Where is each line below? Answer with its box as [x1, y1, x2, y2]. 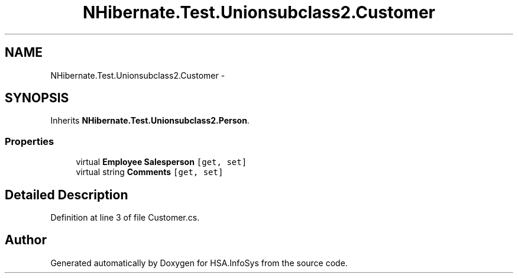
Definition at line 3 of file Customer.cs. [50, 212, 200, 223]
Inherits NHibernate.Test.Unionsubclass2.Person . [50, 115, 250, 126]
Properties [5, 135, 54, 147]
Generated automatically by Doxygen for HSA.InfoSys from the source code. [50, 257, 348, 268]
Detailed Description [5, 187, 128, 202]
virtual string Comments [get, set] [76, 167, 224, 177]
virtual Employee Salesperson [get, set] [76, 157, 247, 167]
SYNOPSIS [5, 90, 69, 106]
